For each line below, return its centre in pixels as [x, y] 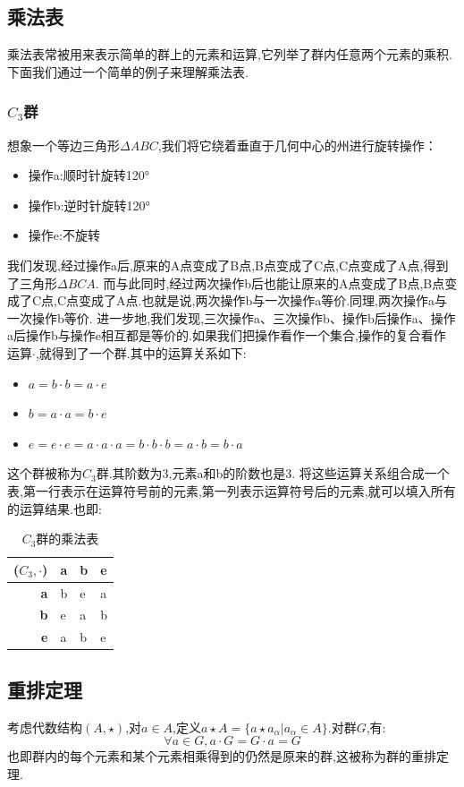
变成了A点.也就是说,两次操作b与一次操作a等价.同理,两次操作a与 [263, 300]
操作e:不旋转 [64, 235]
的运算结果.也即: [55, 508]
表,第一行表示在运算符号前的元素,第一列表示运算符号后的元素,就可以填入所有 [232, 490]
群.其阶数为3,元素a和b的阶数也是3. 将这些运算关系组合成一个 [273, 473]
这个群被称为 [45, 473]
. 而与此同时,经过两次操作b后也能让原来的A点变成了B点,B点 [270, 282]
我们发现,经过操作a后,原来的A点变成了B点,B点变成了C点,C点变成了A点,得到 [228, 265]
